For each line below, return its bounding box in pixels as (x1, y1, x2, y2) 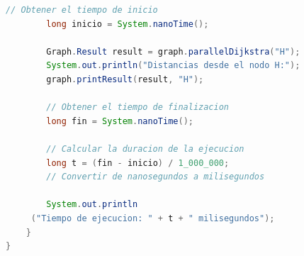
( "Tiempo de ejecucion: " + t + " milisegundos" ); (30, 213, 275, 223)
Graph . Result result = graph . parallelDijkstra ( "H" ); (46, 46, 300, 57)
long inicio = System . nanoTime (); (46, 18, 209, 29)
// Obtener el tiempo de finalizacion (46, 102, 229, 113)
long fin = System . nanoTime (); (46, 116, 193, 126)
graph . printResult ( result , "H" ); (46, 74, 204, 84)
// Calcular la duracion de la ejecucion (46, 143, 244, 154)
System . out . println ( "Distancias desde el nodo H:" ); (46, 60, 300, 71)
